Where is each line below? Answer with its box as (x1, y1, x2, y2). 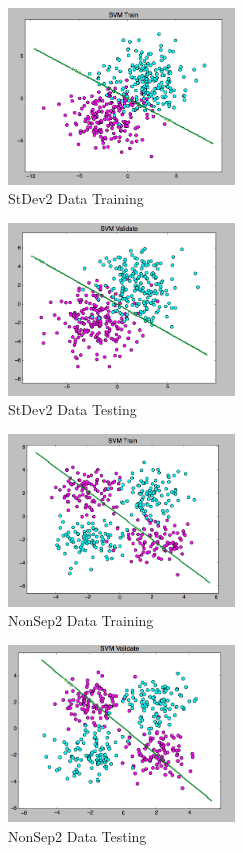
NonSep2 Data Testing (8, 826, 147, 847)
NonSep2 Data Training (8, 610, 154, 631)
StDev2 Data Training (8, 188, 144, 209)
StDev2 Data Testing (8, 399, 137, 420)
